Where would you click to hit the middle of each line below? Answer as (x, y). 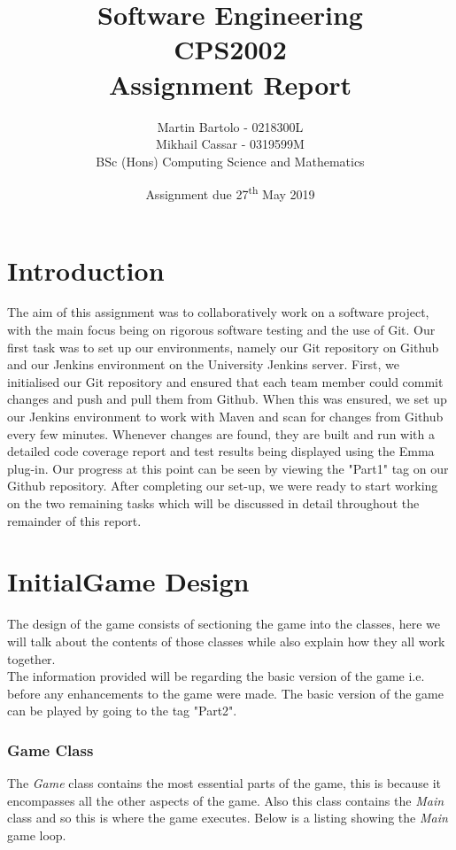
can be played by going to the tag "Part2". (122, 711)
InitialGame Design (128, 581)
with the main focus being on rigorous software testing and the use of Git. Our (221, 330)
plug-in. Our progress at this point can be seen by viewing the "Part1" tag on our (228, 468)
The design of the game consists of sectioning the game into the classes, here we (224, 624)
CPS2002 (230, 49)
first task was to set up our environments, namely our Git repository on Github (223, 347)
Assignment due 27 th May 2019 (230, 193)
